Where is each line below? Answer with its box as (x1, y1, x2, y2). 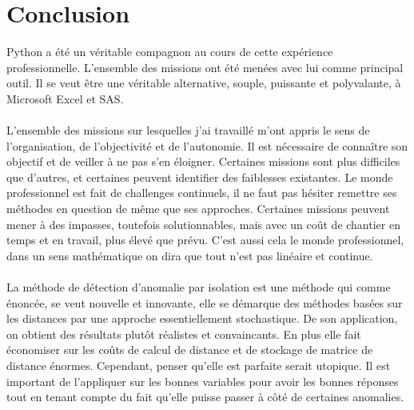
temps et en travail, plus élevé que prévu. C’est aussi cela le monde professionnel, (6, 231, 404, 248)
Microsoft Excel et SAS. (6, 90, 124, 107)
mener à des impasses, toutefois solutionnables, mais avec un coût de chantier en (6, 215, 400, 232)
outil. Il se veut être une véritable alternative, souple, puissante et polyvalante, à (6, 74, 401, 91)
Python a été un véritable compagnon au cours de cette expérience (6, 43, 333, 60)
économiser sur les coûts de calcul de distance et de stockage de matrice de (6, 341, 373, 358)
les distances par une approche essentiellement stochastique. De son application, (6, 310, 398, 327)
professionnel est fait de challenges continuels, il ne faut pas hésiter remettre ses (6, 184, 397, 201)
